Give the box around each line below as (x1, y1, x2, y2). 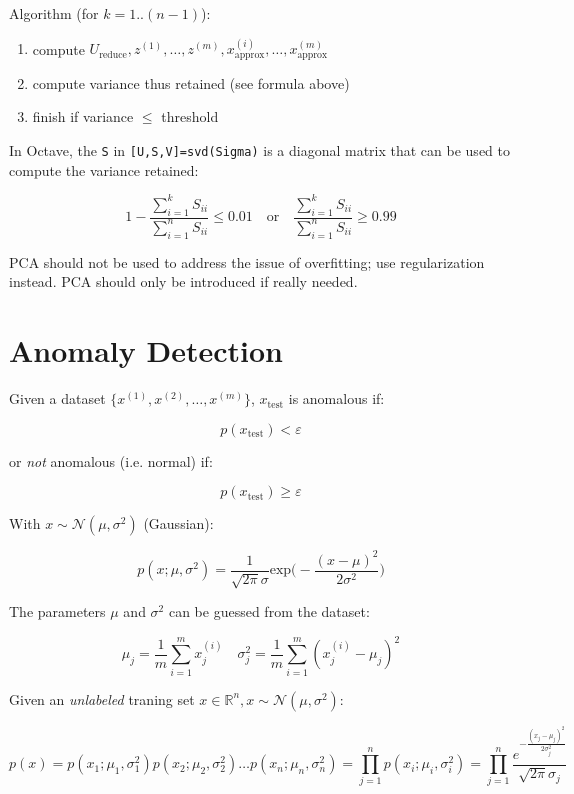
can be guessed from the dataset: (168, 601, 370, 622)
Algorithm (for (9, 3, 99, 23)
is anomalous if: (288, 388, 385, 409)
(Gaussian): (143, 513, 214, 534)
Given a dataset (9, 388, 106, 409)
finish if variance (32, 106, 134, 127)
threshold (161, 106, 219, 127)
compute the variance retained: (9, 159, 199, 180)
